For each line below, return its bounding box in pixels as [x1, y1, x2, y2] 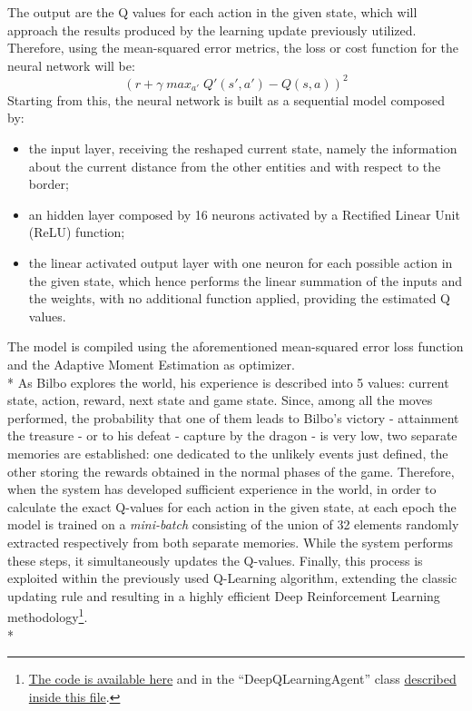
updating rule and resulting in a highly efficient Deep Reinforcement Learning [7, 586, 440, 605]
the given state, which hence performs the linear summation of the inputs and [28, 271, 462, 290]
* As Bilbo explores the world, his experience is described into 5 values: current [7, 372, 449, 391]
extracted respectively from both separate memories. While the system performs [7, 532, 454, 551]
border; [28, 174, 69, 193]
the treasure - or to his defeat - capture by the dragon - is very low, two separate [7, 426, 457, 445]
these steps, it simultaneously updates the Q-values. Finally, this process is [7, 550, 423, 569]
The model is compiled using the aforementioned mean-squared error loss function [7, 337, 464, 356]
